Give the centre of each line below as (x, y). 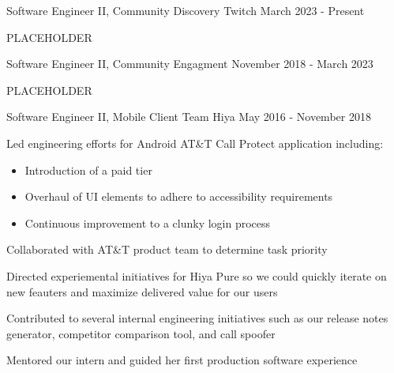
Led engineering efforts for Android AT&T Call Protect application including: (195, 143)
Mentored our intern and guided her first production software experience (182, 360)
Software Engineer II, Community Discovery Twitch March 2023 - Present (186, 10)
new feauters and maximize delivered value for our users (142, 291)
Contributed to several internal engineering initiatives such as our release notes (197, 318)
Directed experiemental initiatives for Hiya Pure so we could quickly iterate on (197, 275)
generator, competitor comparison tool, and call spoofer (141, 333)
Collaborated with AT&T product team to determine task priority (167, 249)
